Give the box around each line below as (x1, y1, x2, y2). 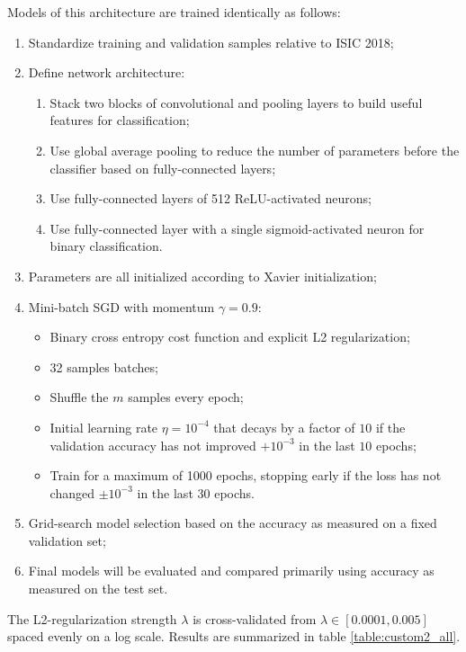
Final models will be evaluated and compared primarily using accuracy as (28, 561, 435, 580)
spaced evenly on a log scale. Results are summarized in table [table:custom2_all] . (7, 627, 461, 646)
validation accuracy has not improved (49, 435, 256, 454)
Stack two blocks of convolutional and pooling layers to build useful (49, 93, 423, 112)
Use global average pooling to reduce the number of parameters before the (49, 140, 460, 159)
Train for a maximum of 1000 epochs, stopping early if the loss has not (49, 466, 442, 485)
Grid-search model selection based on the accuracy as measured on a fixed (28, 514, 437, 532)
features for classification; (49, 111, 190, 130)
